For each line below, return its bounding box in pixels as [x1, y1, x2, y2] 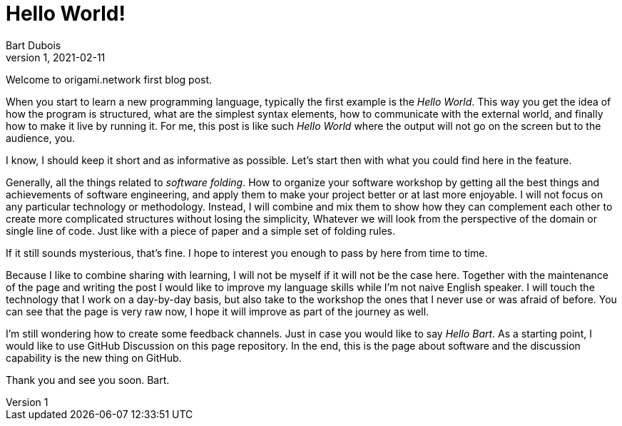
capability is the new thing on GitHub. [6, 351, 182, 364]
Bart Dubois [6, 39, 61, 51]
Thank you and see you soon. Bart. [6, 373, 170, 386]
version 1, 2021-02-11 [6, 51, 106, 64]
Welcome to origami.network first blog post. [6, 73, 213, 86]
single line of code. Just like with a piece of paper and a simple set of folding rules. [6, 224, 395, 237]
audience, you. [6, 131, 75, 144]
